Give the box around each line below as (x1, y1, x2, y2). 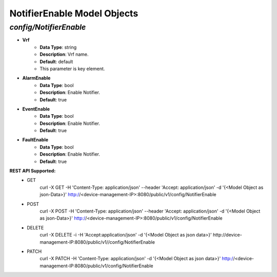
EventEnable (22, 105, 50, 112)
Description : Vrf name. (39, 51, 89, 57)
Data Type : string (39, 44, 77, 50)
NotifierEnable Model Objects (9, 8, 138, 19)
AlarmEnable (22, 75, 51, 81)
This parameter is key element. (39, 66, 105, 72)
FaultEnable (22, 137, 49, 143)
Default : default (39, 58, 73, 65)
